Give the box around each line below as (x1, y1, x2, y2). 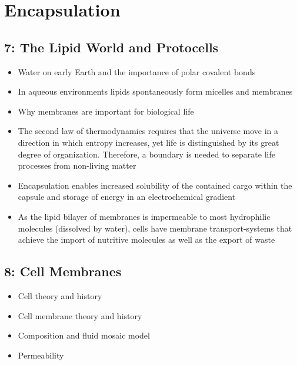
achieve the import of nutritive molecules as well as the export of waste (18, 233, 275, 246)
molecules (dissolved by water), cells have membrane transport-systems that (18, 222, 292, 234)
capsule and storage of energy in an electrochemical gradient (18, 190, 236, 203)
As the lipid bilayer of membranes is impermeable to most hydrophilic (18, 210, 271, 222)
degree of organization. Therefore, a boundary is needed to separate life (18, 148, 275, 160)
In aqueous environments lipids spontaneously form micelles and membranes (18, 85, 293, 98)
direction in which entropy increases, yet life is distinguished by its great (18, 136, 279, 148)
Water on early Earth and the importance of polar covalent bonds (18, 65, 256, 78)
